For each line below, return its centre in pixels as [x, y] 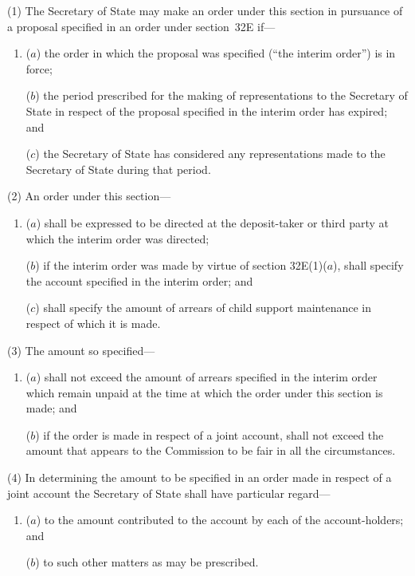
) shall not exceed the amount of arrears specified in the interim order [207, 377]
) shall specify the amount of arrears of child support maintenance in [203, 308]
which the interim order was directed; [117, 238]
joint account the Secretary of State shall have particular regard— [169, 493]
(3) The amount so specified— [81, 350]
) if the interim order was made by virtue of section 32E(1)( [181, 265]
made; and [51, 408]
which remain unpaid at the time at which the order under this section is [204, 392]
